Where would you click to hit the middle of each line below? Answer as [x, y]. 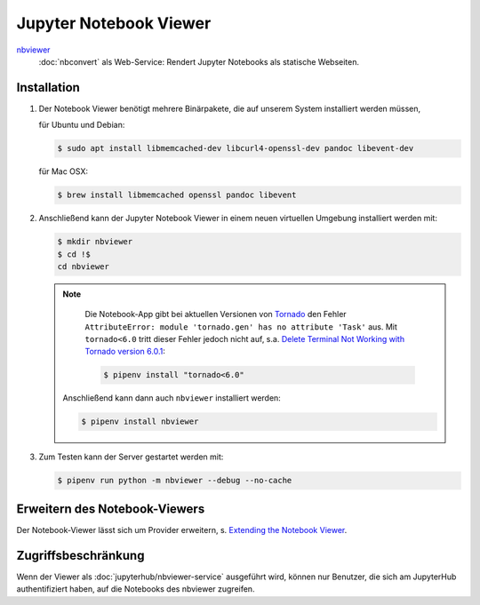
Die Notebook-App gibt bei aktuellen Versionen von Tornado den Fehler [216, 314]
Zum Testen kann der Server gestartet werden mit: [131, 457]
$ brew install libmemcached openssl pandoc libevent [177, 195]
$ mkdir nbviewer [95, 242]
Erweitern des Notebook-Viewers [111, 509]
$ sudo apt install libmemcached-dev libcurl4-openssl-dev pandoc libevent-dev [236, 148]
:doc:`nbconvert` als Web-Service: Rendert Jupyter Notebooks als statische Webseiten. [199, 61]
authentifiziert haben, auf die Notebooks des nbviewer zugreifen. [136, 589]
